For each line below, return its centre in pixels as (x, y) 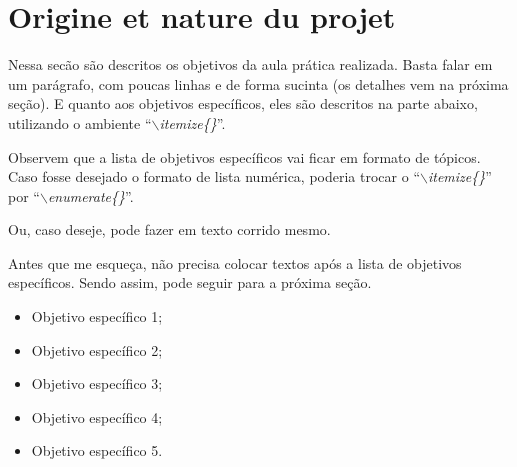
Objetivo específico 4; (97, 416)
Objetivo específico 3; (97, 383)
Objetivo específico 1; (97, 316)
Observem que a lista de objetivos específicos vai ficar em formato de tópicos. (244, 156)
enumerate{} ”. (90, 195)
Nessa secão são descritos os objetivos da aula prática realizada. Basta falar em (250, 64)
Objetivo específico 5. (97, 450)
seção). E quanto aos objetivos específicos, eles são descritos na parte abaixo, (243, 103)
